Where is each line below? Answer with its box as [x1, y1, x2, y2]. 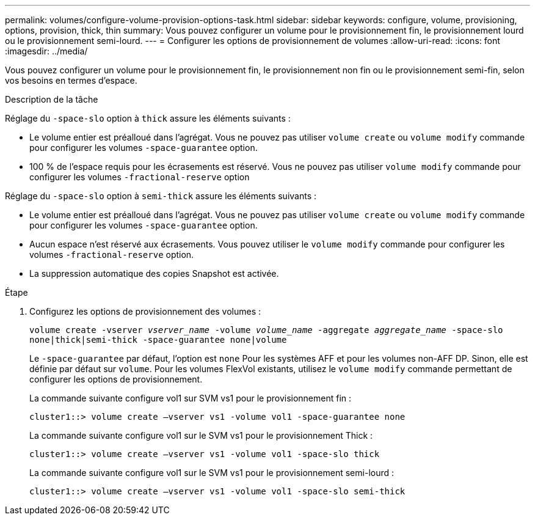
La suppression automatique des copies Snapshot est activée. [29, 268, 279, 279]
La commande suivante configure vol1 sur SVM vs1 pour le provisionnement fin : [29, 393, 352, 403]
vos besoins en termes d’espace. [5, 75, 137, 86]
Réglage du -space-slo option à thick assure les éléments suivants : [5, 113, 291, 123]
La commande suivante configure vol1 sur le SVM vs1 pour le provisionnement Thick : [29, 430, 373, 441]
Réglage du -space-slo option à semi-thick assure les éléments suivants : [5, 191, 317, 201]
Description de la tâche [5, 94, 98, 104]
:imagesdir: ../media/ [5, 46, 88, 56]
